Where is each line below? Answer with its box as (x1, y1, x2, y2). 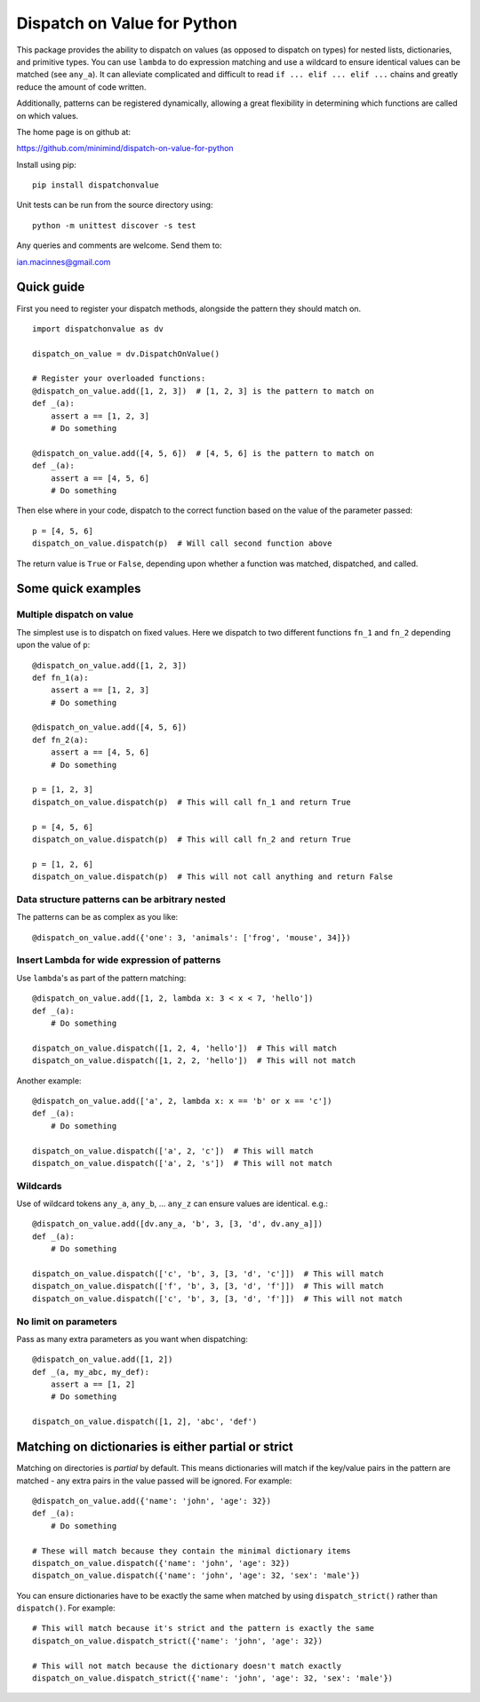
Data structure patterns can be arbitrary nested (16, 893, 226, 906)
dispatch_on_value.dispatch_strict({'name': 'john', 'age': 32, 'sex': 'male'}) (32, 1674, 394, 1683)
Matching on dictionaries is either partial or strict (16, 1440, 293, 1455)
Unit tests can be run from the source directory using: (16, 200, 213, 211)
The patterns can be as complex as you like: (16, 912, 179, 923)
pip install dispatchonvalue (32, 180, 159, 190)
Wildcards (16, 1179, 62, 1192)
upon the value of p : (16, 640, 91, 651)
